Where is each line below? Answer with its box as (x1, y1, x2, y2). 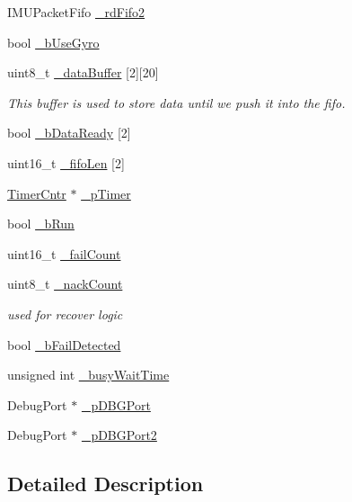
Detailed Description (7, 470, 204, 498)
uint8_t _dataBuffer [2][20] (7, 63, 159, 82)
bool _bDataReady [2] (7, 123, 131, 142)
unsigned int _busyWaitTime (7, 365, 170, 384)
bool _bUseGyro (7, 32, 100, 51)
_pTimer (81, 184, 131, 202)
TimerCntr (7, 184, 66, 202)
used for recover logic (7, 304, 123, 323)
